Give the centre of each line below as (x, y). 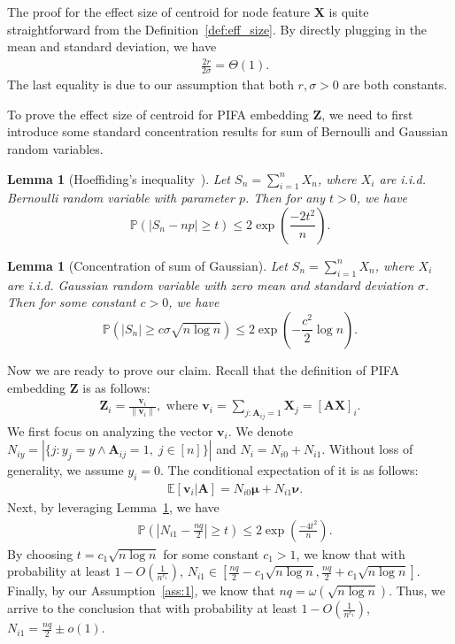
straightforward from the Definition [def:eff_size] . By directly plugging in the (217, 29)
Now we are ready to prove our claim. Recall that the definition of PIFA (203, 369)
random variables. (55, 148)
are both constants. (395, 84)
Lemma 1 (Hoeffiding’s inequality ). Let (119, 178)
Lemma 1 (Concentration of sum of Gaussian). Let (147, 265)
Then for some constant (72, 302)
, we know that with (351, 553)
